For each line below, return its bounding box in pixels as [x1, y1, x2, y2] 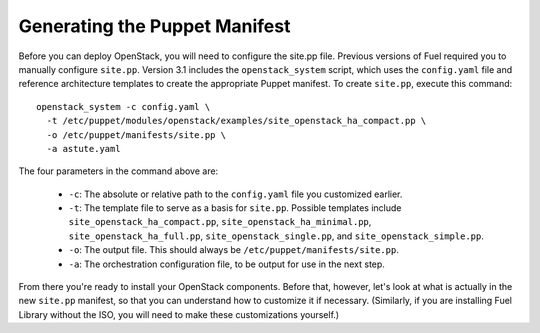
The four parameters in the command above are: [18, 165, 219, 177]
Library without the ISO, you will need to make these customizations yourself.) [18, 308, 340, 320]
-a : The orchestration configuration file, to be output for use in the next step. [68, 258, 385, 270]
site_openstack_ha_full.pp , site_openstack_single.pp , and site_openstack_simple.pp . [68, 230, 484, 242]
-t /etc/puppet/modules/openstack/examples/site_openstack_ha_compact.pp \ [46, 115, 427, 127]
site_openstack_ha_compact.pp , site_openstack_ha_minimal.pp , [68, 216, 372, 228]
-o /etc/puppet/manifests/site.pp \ [46, 129, 227, 140]
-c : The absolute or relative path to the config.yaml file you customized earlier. [68, 188, 403, 200]
